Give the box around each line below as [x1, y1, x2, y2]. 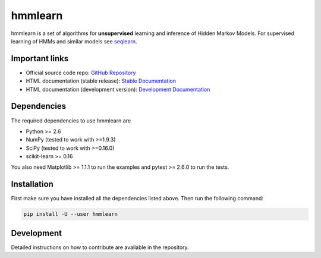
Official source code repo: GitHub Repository [26, 69, 136, 76]
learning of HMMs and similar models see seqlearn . [11, 37, 137, 45]
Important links [11, 54, 69, 64]
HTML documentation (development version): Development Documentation [26, 86, 210, 93]
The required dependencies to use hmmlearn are [11, 117, 131, 124]
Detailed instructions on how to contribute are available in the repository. [11, 244, 190, 251]
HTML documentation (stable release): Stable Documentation [26, 77, 177, 84]
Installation [11, 179, 53, 190]
